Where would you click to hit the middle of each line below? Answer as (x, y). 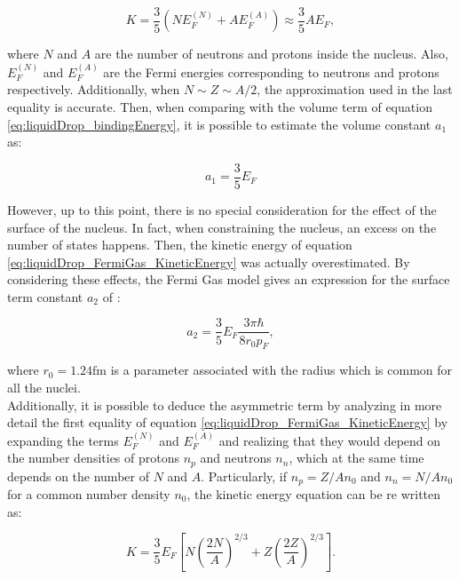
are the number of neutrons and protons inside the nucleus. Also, (271, 54)
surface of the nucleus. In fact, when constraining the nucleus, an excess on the (222, 227)
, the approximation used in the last (355, 89)
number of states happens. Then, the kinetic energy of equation (180, 245)
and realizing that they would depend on (330, 440)
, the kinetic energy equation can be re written (314, 494)
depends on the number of (78, 476)
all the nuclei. (44, 387)
